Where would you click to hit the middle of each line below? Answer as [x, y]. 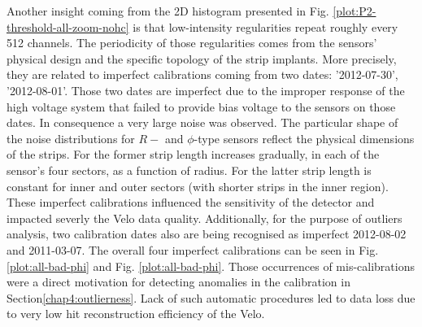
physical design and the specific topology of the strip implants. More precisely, [202, 58]
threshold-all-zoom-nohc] [68, 26]
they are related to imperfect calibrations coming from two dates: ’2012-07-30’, [202, 74]
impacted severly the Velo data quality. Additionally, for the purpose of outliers [204, 218]
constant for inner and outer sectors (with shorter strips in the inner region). [198, 186]
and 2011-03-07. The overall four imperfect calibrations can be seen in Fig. [193, 249]
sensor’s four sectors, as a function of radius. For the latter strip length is [189, 170]
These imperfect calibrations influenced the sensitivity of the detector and [191, 202]
